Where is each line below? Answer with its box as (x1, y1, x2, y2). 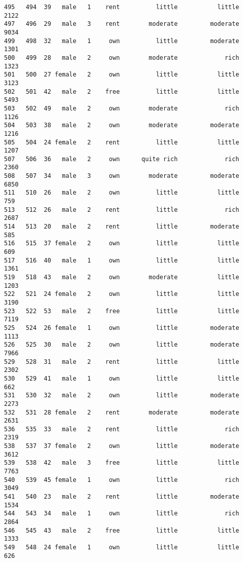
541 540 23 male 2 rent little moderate (4, 493, 239, 501)
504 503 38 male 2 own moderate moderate (4, 122, 239, 129)
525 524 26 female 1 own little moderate (4, 324, 239, 331)
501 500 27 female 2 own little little (4, 71, 239, 79)
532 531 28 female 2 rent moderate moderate (4, 408, 239, 416)
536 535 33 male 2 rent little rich (4, 425, 239, 433)
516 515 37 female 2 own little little (4, 240, 239, 247)
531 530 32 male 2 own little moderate (4, 392, 239, 399)
